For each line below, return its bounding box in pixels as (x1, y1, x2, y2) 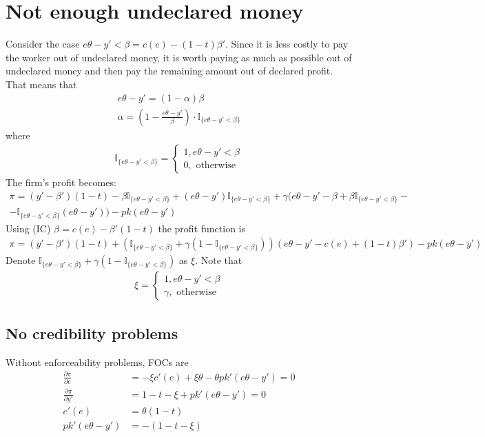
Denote (6, 253, 36, 267)
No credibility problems (6, 322, 178, 343)
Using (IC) (6, 221, 51, 235)
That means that (6, 77, 77, 91)
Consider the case (6, 37, 80, 51)
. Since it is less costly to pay (225, 37, 349, 51)
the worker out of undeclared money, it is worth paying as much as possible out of (6, 50, 352, 64)
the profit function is (158, 221, 246, 235)
